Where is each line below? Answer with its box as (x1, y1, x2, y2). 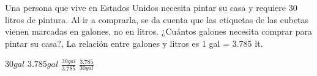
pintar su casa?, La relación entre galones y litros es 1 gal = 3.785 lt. (5, 36, 263, 49)
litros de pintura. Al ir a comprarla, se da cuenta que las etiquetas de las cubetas (5, 13, 309, 26)
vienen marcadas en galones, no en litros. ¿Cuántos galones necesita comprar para (5, 25, 312, 38)
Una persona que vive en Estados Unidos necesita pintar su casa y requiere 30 (5, 1, 297, 13)
